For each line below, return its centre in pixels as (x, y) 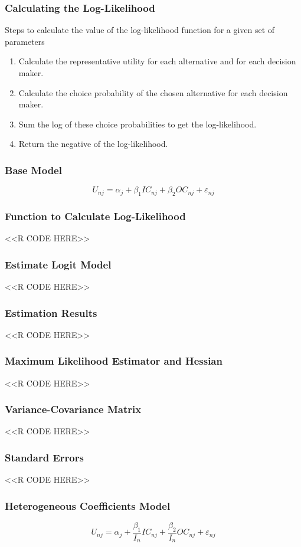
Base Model (33, 170)
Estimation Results (51, 312)
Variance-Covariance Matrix (73, 409)
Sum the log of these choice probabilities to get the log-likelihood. (138, 124)
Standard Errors (44, 457)
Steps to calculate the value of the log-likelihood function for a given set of (140, 30)
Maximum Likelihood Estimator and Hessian (114, 361)
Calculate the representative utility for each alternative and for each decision (157, 61)
